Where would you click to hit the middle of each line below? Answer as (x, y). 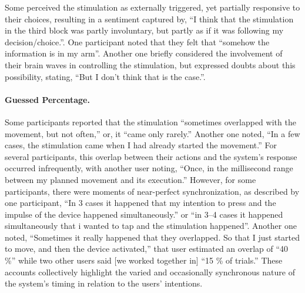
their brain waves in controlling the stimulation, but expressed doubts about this (150, 64)
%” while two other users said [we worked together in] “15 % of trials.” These (144, 260)
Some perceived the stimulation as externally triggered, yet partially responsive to (152, 7)
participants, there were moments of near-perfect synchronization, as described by (152, 191)
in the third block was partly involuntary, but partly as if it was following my (144, 30)
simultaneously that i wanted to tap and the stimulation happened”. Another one (151, 226)
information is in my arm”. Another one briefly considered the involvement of (144, 53)
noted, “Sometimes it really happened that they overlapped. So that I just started (152, 237)
